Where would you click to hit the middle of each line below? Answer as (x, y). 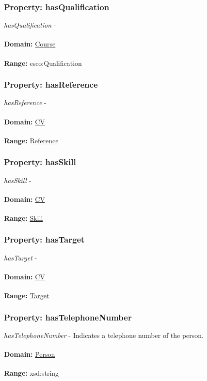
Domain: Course (30, 44)
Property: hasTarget (44, 239)
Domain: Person (30, 354)
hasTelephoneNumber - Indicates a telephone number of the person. (104, 335)
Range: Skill (24, 218)
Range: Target (27, 296)
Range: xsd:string (32, 373)
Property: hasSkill (40, 162)
